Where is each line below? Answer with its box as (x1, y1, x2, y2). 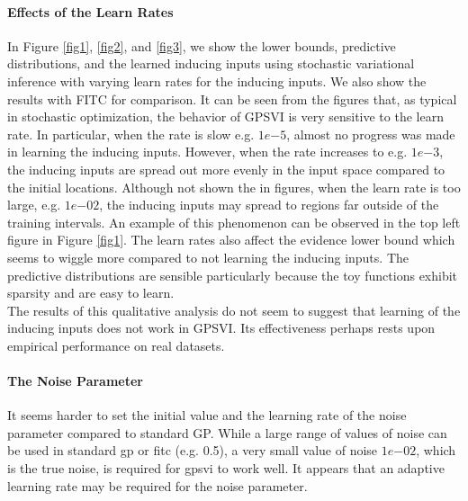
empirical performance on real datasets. (7, 335, 225, 354)
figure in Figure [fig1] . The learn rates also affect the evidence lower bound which (7, 230, 455, 249)
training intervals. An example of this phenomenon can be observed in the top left (7, 212, 461, 231)
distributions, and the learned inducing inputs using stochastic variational (7, 54, 415, 73)
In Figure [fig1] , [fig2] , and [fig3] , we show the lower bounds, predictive (7, 36, 396, 55)
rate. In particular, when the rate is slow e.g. (7, 124, 255, 143)
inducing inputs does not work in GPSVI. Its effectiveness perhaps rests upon (7, 318, 436, 337)
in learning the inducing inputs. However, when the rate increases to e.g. (7, 142, 408, 161)
